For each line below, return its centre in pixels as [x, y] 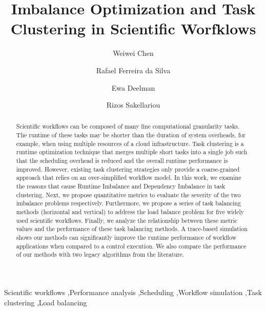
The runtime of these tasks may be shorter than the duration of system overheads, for [131, 135]
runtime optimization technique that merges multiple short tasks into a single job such [132, 152]
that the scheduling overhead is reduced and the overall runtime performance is [122, 161]
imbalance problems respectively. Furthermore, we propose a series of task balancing [128, 203]
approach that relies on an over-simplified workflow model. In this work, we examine [129, 178]
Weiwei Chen [133, 53]
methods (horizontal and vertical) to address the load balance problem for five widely [130, 212]
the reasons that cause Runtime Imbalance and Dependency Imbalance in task [121, 186]
